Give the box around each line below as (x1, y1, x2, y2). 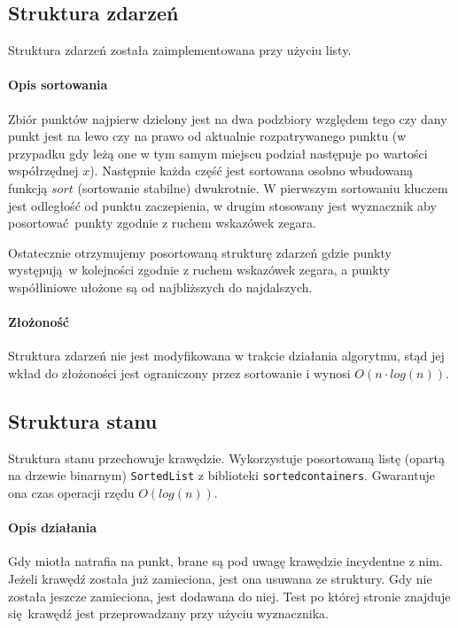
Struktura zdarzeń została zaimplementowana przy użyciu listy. (8, 41, 352, 59)
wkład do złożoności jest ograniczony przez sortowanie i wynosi (8, 363, 351, 382)
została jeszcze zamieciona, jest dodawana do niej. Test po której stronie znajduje (8, 586, 451, 605)
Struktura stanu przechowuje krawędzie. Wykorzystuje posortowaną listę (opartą (8, 448, 445, 467)
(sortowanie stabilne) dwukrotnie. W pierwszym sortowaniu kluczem (77, 178, 448, 197)
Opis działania (8, 518, 97, 537)
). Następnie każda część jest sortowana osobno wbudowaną (89, 161, 413, 180)
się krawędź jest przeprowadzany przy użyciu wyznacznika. (8, 604, 329, 623)
